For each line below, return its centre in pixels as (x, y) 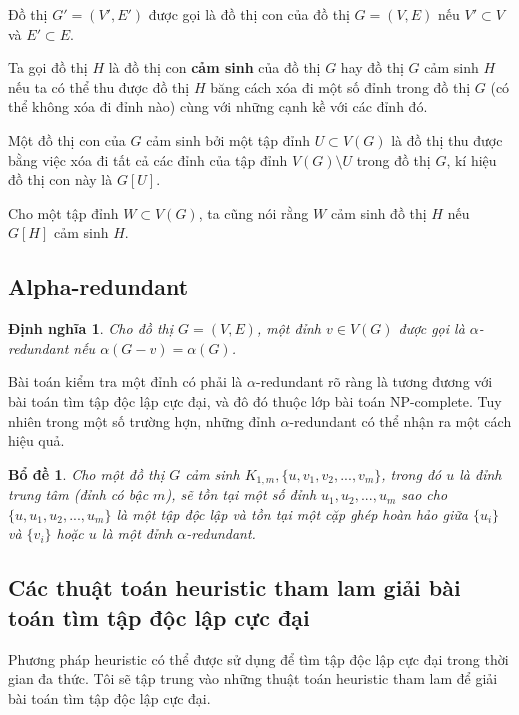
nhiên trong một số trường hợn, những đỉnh (142, 420)
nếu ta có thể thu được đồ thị (99, 86)
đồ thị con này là (60, 179)
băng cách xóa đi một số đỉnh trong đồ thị (340, 86)
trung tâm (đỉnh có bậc (78, 494)
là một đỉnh (137, 533)
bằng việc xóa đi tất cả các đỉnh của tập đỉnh (148, 159)
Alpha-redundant (98, 286)
